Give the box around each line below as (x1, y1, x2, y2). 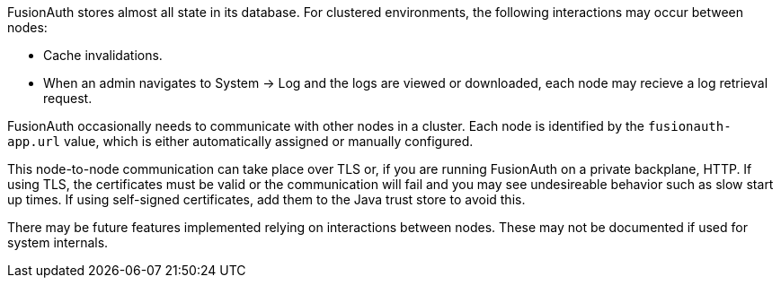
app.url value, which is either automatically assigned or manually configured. (7, 134, 474, 149)
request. (43, 91, 93, 106)
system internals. (7, 235, 109, 250)
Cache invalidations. (43, 47, 163, 63)
